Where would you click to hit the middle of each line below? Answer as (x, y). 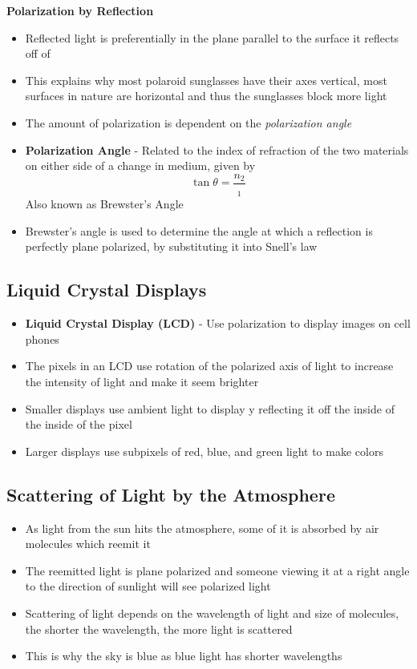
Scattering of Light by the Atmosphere (171, 494)
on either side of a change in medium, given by (140, 165)
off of (38, 53)
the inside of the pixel (79, 424)
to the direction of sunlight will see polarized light (148, 586)
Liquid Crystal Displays (107, 290)
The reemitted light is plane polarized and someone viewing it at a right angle (217, 570)
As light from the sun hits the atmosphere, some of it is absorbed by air (202, 528)
